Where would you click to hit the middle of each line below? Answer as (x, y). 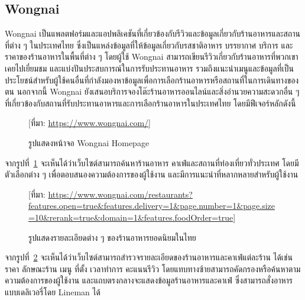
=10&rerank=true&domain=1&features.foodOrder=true (131, 217)
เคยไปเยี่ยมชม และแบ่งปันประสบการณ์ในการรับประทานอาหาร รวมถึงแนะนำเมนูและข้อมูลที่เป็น (149, 68)
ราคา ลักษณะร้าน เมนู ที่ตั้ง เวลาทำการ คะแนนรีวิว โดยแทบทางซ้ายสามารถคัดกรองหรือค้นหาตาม (153, 268)
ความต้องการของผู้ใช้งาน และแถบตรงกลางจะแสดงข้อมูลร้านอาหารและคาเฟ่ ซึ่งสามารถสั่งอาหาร (149, 280)
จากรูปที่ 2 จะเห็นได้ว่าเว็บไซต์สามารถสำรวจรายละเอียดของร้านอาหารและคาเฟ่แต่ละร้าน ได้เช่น (149, 257)
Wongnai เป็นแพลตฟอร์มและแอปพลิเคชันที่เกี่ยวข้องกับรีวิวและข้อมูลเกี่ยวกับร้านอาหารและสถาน (152, 33)
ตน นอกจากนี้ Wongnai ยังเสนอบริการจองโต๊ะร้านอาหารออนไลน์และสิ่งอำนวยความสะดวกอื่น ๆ (152, 91)
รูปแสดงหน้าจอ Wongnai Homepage (89, 142)
